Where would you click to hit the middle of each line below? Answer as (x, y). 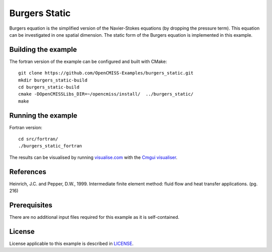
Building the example (43, 50)
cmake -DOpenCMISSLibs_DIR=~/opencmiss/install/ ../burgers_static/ (106, 94)
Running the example (43, 115)
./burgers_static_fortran (50, 146)
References (28, 172)
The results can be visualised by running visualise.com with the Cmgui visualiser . (93, 157)
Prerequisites (31, 205)
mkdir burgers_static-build (53, 80)
